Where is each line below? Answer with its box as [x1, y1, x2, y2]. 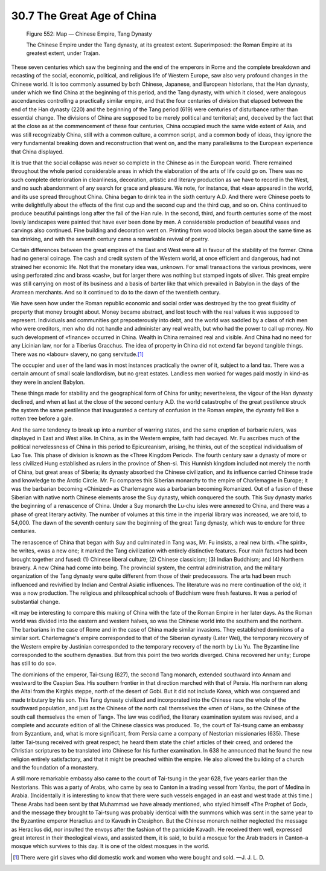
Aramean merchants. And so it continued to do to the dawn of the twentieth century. [11, 288, 221, 296]
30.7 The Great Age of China [11, 9, 157, 22]
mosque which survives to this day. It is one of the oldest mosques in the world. [11, 843, 209, 850]
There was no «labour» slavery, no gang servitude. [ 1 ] [11, 351, 144, 358]
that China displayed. [11, 148, 64, 155]
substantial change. [11, 598, 60, 605]
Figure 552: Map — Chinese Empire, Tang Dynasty [26, 30, 152, 37]
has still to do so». [11, 659, 57, 667]
